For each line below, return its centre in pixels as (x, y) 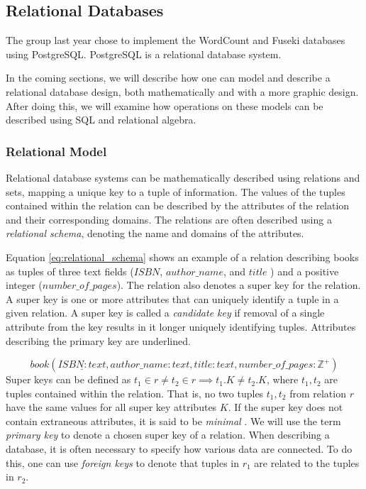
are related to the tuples (307, 462)
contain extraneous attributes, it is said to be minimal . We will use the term (173, 421)
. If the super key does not (285, 407)
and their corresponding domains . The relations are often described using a (169, 219)
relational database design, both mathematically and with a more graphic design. (182, 91)
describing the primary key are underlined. (98, 340)
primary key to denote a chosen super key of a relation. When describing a (168, 435)
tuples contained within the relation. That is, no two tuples (135, 393)
